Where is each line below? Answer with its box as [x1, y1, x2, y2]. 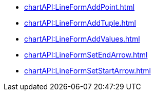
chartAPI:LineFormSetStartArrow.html [24, 66, 151, 75]
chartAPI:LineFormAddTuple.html [24, 18, 136, 27]
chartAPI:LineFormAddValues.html [24, 34, 140, 43]
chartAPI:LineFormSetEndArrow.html [24, 50, 148, 59]
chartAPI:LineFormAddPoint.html [24, 3, 135, 11]
